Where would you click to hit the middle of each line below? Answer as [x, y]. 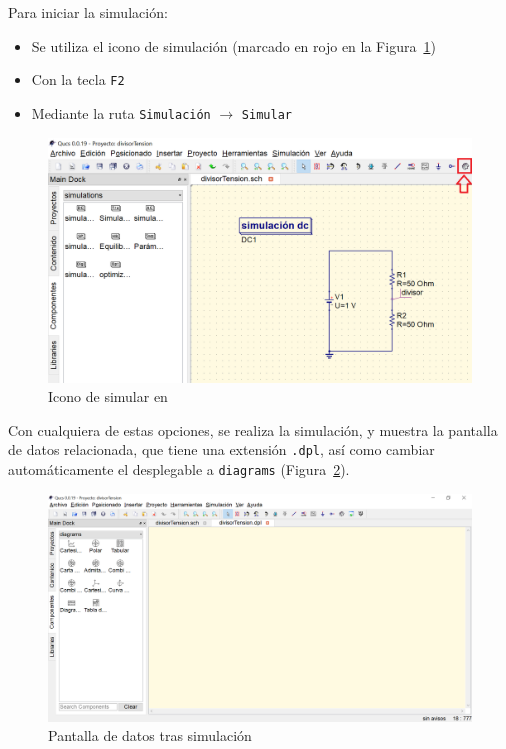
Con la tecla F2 [78, 79]
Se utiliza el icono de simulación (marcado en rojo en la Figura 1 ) [233, 45]
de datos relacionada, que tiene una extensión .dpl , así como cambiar [221, 449]
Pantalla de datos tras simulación [150, 735]
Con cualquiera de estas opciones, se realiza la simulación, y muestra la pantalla [253, 429]
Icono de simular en [108, 396]
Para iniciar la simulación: [88, 12]
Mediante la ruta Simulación [121, 112]
